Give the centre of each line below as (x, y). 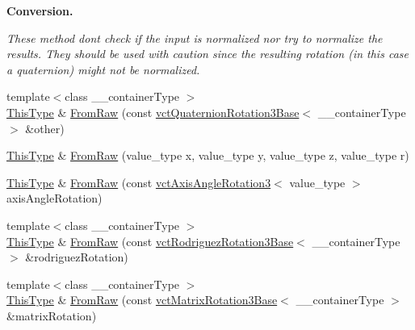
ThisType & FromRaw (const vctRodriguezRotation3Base (150, 241)
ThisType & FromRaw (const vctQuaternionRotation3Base (153, 112)
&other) (45, 128)
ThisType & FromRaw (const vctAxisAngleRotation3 (139, 182)
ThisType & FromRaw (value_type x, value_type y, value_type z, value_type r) (208, 155)
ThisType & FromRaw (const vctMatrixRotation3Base (142, 300)
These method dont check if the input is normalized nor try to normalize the (195, 38)
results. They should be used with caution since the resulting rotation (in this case (207, 54)
